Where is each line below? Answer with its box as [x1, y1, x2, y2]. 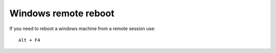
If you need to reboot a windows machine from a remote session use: [9, 25, 155, 32]
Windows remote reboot [9, 8, 114, 19]
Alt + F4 [18, 37, 40, 43]
